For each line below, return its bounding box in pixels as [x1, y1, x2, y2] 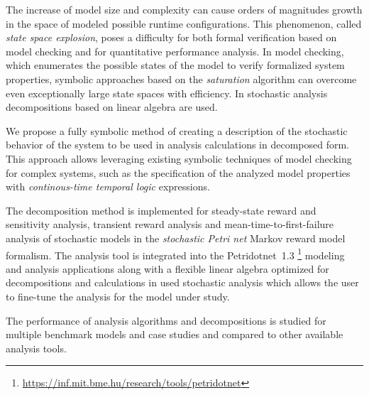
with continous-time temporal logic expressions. [6, 179, 210, 194]
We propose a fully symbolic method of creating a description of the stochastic [6, 123, 348, 138]
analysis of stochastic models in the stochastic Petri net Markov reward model [6, 230, 346, 245]
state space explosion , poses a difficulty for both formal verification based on [6, 30, 337, 45]
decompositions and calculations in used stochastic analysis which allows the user [6, 275, 359, 290]
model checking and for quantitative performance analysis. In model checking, [6, 43, 344, 58]
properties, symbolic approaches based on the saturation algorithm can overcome [6, 71, 357, 86]
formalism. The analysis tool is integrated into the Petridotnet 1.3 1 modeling [6, 245, 345, 262]
